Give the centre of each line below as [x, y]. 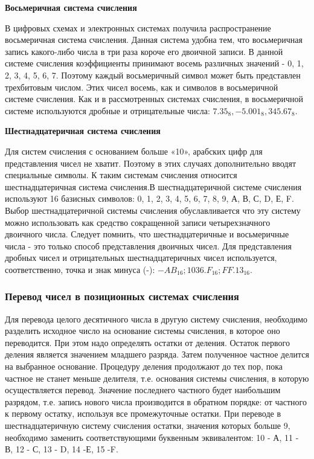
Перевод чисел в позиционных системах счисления [122, 296]
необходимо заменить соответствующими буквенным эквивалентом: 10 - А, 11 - [152, 437]
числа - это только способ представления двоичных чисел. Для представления [148, 246]
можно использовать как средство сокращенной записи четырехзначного [138, 222]
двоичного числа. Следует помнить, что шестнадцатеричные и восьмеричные [147, 234]
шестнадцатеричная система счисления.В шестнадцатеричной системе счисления [153, 186]
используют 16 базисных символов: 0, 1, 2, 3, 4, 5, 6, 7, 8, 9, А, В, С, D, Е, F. [149, 198]
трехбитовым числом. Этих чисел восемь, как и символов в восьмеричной [142, 87]
